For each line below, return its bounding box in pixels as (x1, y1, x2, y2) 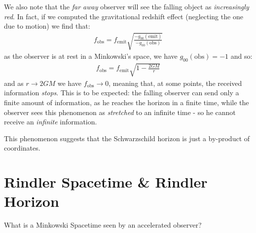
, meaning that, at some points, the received (109, 78, 242, 88)
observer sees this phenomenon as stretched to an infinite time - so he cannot (4, 107, 236, 117)
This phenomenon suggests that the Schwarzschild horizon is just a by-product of (4, 133, 250, 143)
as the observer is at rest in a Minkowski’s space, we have (4, 51, 178, 61)
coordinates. (4, 143, 40, 153)
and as (4, 78, 24, 88)
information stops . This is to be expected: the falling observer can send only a (4, 87, 239, 98)
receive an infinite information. (4, 116, 97, 127)
